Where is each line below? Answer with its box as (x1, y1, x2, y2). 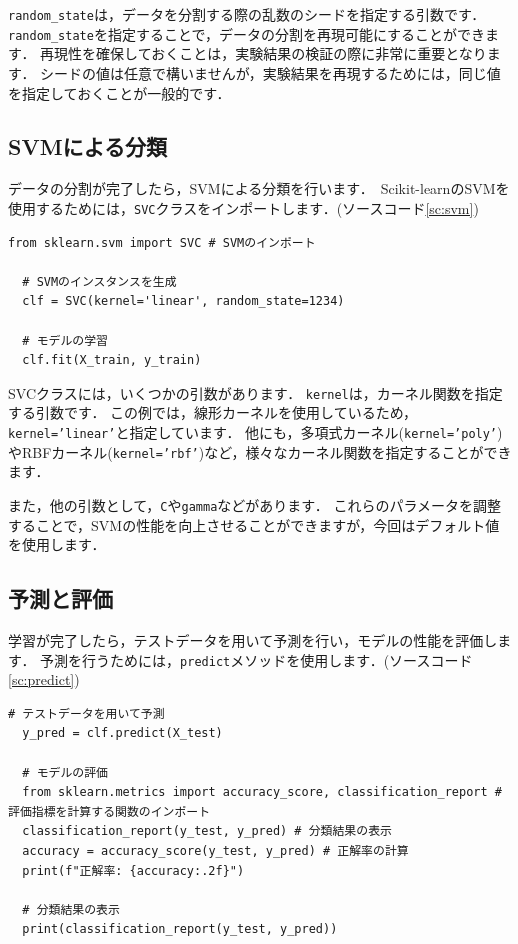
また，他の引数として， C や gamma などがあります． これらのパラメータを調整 (8, 494, 501, 515)
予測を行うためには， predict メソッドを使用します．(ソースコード (40, 649, 473, 670)
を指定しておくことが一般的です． (8, 82, 231, 103)
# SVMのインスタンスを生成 (22, 274, 177, 289)
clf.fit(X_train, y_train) (22, 353, 202, 368)
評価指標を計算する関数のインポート (8, 804, 211, 819)
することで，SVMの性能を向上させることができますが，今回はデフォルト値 (8, 514, 500, 535)
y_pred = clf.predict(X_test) (22, 726, 223, 741)
